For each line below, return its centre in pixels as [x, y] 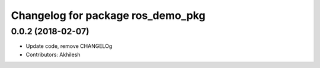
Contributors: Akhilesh [53, 54]
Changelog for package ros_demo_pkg [108, 15]
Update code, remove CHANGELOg [69, 46]
